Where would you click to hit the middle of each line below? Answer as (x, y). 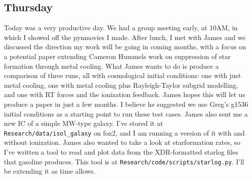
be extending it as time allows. (50, 171)
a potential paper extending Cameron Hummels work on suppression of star (117, 56)
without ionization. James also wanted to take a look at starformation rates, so (122, 142)
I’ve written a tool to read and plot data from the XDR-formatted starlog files (121, 151)
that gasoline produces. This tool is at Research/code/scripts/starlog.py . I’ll (124, 161)
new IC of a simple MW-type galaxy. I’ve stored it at (84, 123)
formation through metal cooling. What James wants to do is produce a (111, 66)
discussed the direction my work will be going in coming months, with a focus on (125, 47)
